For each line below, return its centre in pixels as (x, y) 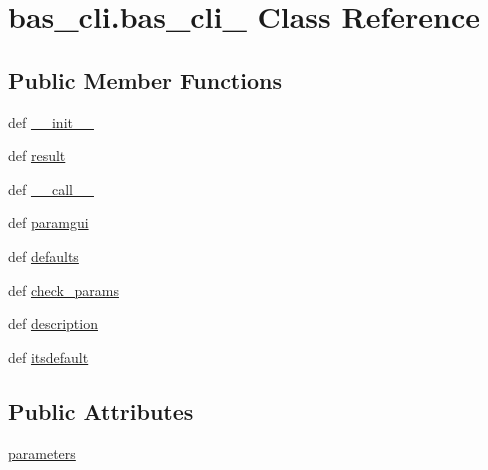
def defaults (43, 255)
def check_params (63, 289)
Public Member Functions (145, 79)
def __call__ (51, 188)
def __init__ (51, 121)
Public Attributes (101, 410)
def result (37, 155)
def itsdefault (48, 356)
